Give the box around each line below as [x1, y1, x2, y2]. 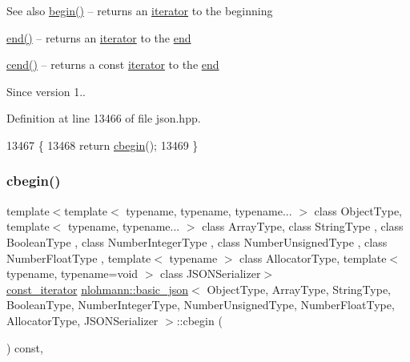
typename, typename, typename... [126, 202, 292, 219]
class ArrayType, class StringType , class [202, 218, 404, 235]
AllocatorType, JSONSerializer [6, 312, 159, 328]
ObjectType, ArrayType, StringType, [207, 280, 392, 297]
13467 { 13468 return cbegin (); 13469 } [6, 136, 199, 153]
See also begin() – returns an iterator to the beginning [6, 2, 273, 18]
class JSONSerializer [160, 265, 261, 282]
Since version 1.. [6, 82, 86, 99]
